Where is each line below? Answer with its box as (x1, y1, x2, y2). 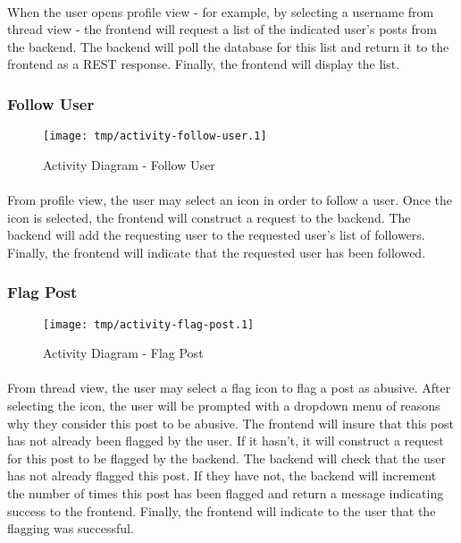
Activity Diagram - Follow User (43, 155, 215, 174)
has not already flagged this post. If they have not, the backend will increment (7, 466, 437, 485)
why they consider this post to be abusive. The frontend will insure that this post (7, 413, 455, 432)
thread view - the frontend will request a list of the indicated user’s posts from (7, 20, 437, 38)
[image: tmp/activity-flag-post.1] (43, 318, 255, 331)
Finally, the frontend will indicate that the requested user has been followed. (7, 242, 426, 261)
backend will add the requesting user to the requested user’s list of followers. (7, 225, 425, 244)
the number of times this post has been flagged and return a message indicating (7, 484, 444, 503)
